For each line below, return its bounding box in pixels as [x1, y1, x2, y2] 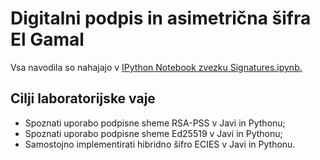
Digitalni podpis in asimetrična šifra [10, 7, 312, 30]
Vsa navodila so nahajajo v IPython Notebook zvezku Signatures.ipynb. [10, 61, 303, 73]
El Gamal [10, 28, 85, 51]
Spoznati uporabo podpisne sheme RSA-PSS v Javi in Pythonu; [24, 117, 286, 129]
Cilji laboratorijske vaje [10, 90, 156, 107]
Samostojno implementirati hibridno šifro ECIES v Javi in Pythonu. [24, 138, 296, 150]
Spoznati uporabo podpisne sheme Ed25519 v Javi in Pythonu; [24, 127, 283, 139]
